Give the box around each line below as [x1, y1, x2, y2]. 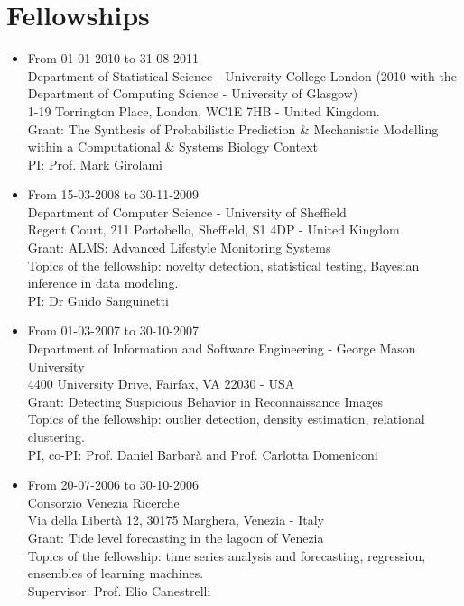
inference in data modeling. [27, 273, 179, 292]
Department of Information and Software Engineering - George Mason [27, 339, 416, 358]
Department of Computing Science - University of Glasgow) [27, 84, 358, 103]
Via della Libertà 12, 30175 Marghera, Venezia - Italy [27, 510, 324, 529]
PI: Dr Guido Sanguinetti [27, 290, 169, 309]
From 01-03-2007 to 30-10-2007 [27, 321, 200, 340]
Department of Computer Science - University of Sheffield [27, 202, 347, 221]
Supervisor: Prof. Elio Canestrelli [27, 581, 211, 600]
